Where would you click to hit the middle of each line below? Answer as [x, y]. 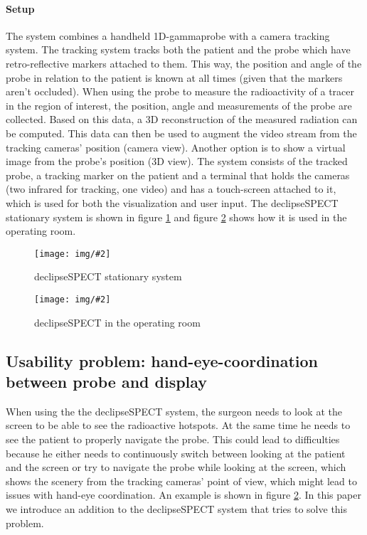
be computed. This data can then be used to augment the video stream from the [181, 133]
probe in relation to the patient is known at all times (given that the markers [174, 77]
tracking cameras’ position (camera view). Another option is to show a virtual [176, 147]
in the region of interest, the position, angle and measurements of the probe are [179, 105]
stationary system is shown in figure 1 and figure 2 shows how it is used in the [176, 217]
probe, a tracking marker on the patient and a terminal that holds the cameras [178, 175]
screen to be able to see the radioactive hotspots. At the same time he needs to [178, 425]
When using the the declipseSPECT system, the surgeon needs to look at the [174, 411]
